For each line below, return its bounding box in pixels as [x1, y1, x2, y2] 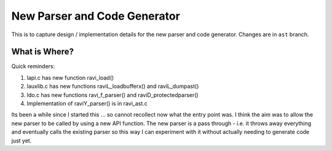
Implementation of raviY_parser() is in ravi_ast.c [26, 100, 148, 107]
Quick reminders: [11, 63, 55, 70]
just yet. [11, 137, 32, 144]
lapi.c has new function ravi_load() [26, 74, 114, 81]
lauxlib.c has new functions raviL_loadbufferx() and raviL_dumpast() [26, 83, 199, 90]
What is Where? [11, 47, 74, 57]
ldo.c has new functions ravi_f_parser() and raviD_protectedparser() [26, 91, 199, 98]
